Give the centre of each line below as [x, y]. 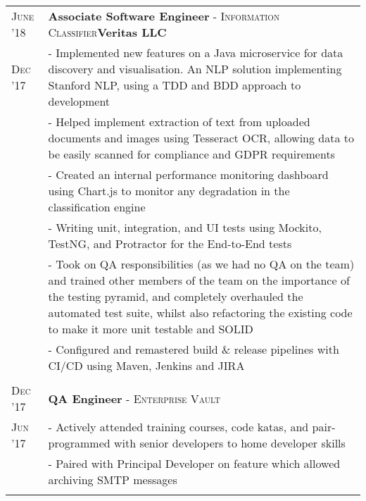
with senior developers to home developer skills [229, 443]
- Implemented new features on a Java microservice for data [196, 52]
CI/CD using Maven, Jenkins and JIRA [146, 365]
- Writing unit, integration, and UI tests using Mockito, [185, 227]
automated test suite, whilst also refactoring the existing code [200, 313]
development [79, 101]
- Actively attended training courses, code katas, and [178, 427]
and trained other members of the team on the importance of [199, 280]
